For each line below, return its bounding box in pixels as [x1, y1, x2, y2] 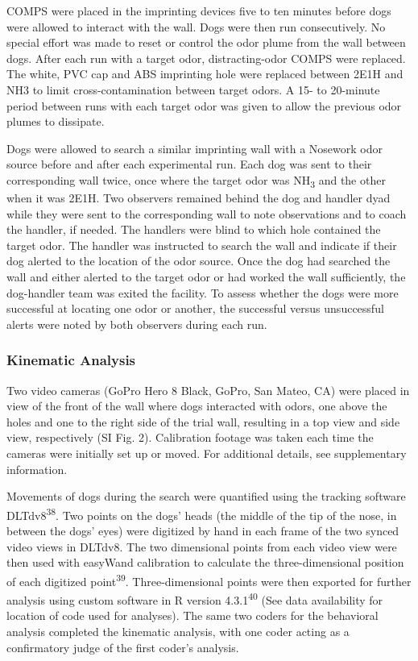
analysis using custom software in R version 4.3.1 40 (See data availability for [6, 589, 383, 608]
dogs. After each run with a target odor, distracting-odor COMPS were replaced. [6, 49, 406, 66]
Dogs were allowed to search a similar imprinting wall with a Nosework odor [6, 139, 383, 156]
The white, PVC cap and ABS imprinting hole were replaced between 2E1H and [6, 65, 404, 82]
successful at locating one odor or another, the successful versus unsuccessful [6, 300, 384, 317]
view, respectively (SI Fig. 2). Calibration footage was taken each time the [6, 429, 374, 446]
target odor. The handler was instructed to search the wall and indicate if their [6, 236, 397, 253]
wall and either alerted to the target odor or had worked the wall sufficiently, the [6, 268, 406, 285]
